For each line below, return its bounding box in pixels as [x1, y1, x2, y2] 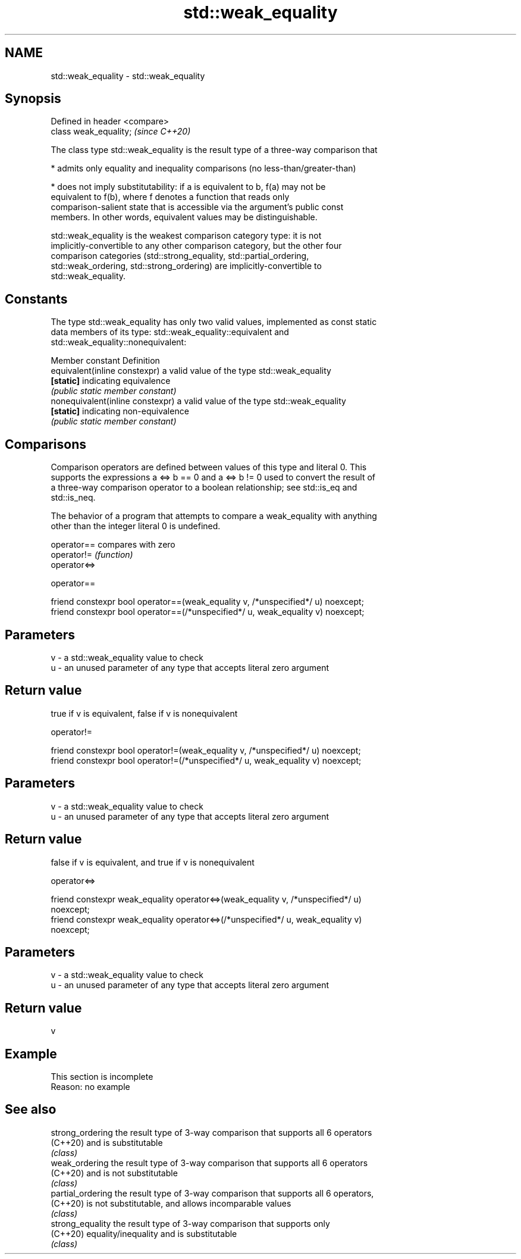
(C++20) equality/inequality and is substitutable [51, 1228, 237, 1239]
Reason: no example [51, 1082, 130, 1092]
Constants [5, 291, 68, 307]
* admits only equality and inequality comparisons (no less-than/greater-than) [51, 163, 356, 174]
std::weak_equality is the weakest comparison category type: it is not [51, 230, 322, 241]
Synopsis [5, 91, 61, 107]
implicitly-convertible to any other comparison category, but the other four [51, 240, 342, 251]
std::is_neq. [51, 492, 96, 503]
